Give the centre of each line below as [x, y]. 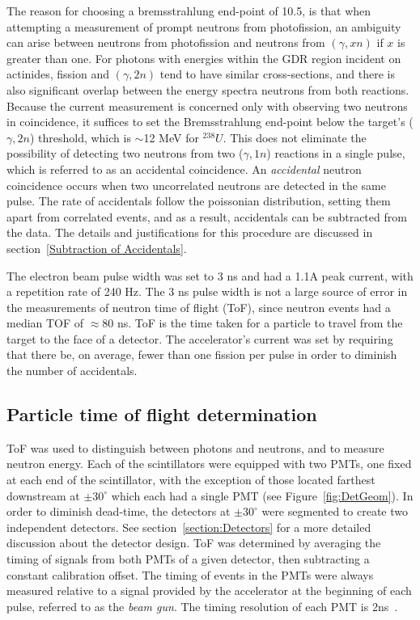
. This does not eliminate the [295, 137]
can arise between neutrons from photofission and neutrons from [166, 42]
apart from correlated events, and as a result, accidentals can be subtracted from [207, 216]
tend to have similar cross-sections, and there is [277, 74]
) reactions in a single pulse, [336, 153]
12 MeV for [171, 137]
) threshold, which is [80, 137]
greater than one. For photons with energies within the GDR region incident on [204, 58]
